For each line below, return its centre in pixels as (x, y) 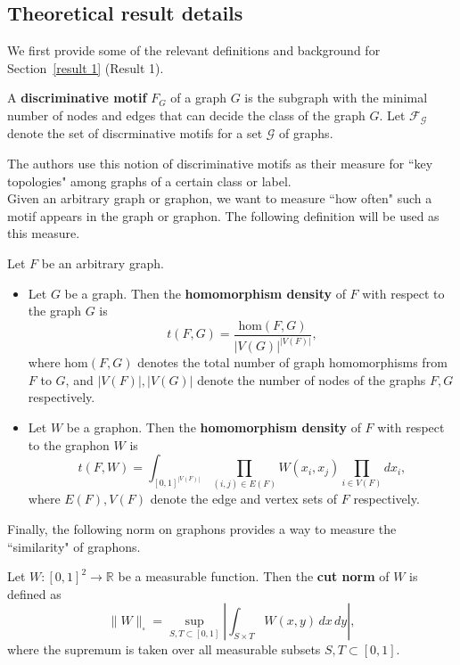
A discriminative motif (77, 98)
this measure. (44, 233)
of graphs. (306, 133)
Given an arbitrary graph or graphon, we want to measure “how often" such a (220, 198)
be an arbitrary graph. (103, 263)
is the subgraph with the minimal (336, 98)
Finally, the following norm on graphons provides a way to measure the (202, 529)
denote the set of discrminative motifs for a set (135, 133)
